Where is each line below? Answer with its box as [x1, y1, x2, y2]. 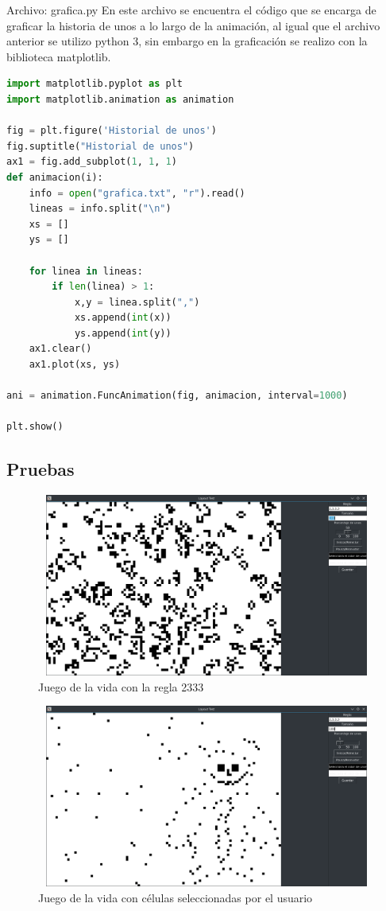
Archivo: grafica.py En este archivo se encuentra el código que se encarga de [6, 2, 376, 18]
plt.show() [6, 421, 64, 433]
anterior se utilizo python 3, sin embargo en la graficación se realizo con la [6, 33, 368, 49]
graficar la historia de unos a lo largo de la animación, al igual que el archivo [6, 17, 380, 33]
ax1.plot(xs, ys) [29, 359, 121, 371]
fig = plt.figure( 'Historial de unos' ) [6, 125, 217, 137]
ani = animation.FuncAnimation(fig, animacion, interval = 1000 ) [6, 390, 348, 402]
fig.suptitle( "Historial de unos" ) [6, 140, 195, 152]
